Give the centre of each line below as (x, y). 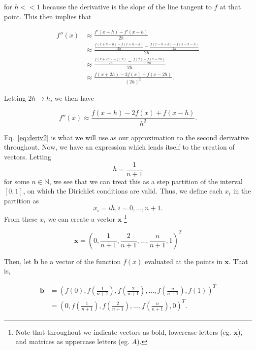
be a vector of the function (81, 261)
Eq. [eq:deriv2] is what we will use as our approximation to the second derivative (127, 137)
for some (17, 181)
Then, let (18, 261)
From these (21, 218)
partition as (21, 200)
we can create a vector (82, 218)
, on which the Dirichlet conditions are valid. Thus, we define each (123, 191)
